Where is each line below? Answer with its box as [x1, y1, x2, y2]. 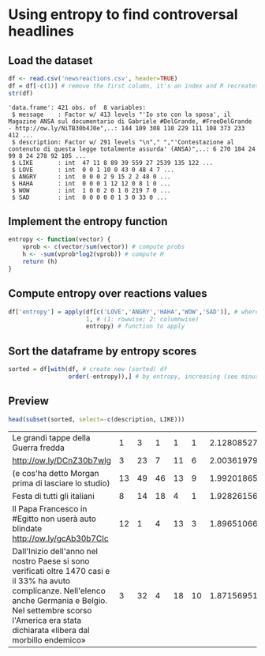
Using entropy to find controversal [8, 6, 238, 24]
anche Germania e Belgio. [12, 594, 108, 605]
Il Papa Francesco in [12, 503, 88, 514]
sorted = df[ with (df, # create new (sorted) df [8, 365, 168, 373]
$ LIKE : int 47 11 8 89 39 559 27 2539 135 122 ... [11, 159, 214, 167]
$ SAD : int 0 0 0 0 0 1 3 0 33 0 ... [11, 193, 168, 201]
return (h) [22, 258, 58, 266]
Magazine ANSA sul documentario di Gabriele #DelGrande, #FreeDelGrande [8, 117, 252, 126]
